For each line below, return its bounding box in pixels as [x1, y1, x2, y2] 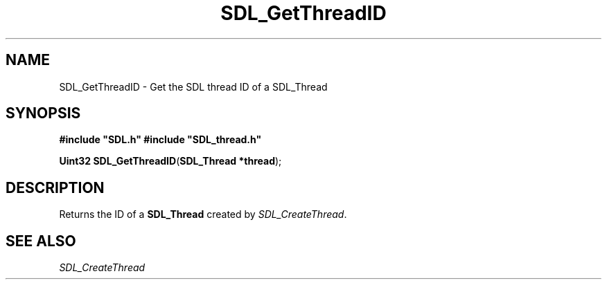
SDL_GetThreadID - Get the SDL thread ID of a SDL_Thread [59, 80, 328, 93]
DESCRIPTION [6, 178, 105, 196]
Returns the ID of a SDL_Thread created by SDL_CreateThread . [59, 208, 347, 221]
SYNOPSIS [6, 104, 81, 122]
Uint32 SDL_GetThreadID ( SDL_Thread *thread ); [59, 155, 282, 167]
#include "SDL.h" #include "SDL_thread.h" [59, 134, 262, 146]
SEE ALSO [6, 232, 76, 250]
